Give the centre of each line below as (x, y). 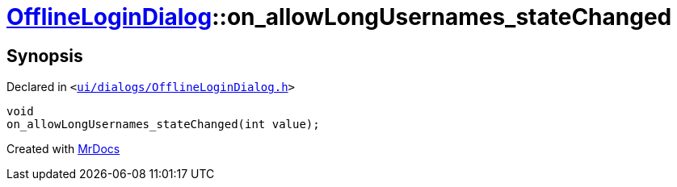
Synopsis (45, 56)
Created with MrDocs (63, 149)
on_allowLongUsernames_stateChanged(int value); (163, 125)
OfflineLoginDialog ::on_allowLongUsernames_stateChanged (339, 17)
